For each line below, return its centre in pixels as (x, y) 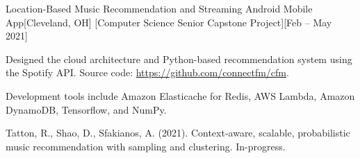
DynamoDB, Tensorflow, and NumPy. (86, 109)
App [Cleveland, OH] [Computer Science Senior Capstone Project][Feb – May (169, 22)
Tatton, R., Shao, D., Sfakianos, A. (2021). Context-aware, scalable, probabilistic (178, 133)
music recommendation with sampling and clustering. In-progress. (146, 146)
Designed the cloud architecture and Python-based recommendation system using (179, 59)
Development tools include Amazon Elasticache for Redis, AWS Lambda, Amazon (180, 95)
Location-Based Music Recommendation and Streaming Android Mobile (159, 8)
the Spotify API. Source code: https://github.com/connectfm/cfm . (147, 72)
